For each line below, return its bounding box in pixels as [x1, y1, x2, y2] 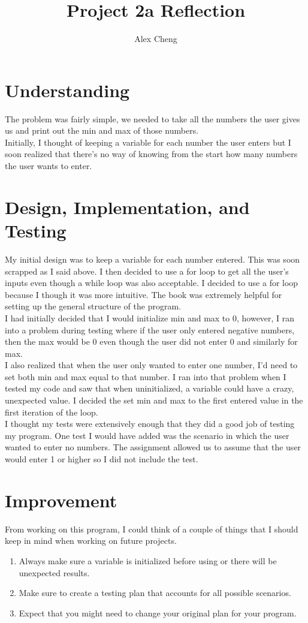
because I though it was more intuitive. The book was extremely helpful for [5, 288, 282, 300]
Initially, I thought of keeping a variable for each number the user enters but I [5, 136, 291, 148]
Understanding [5, 77, 130, 102]
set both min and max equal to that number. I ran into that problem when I [5, 370, 286, 383]
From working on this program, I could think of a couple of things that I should [5, 522, 298, 535]
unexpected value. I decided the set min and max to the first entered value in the [5, 394, 303, 407]
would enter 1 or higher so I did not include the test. [5, 453, 198, 465]
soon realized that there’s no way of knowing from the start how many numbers [5, 148, 298, 160]
